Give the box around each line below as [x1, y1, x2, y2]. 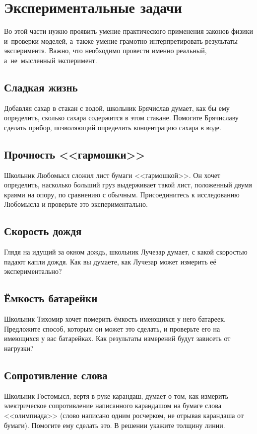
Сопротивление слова [4, 367, 108, 383]
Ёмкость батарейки [4, 290, 98, 306]
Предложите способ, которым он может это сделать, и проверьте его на [4, 323, 220, 334]
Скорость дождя [4, 223, 82, 239]
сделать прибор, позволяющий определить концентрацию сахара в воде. [4, 122, 221, 132]
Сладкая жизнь [4, 79, 78, 94]
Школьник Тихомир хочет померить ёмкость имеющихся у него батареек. [4, 314, 226, 324]
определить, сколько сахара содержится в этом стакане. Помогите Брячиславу [4, 112, 239, 123]
